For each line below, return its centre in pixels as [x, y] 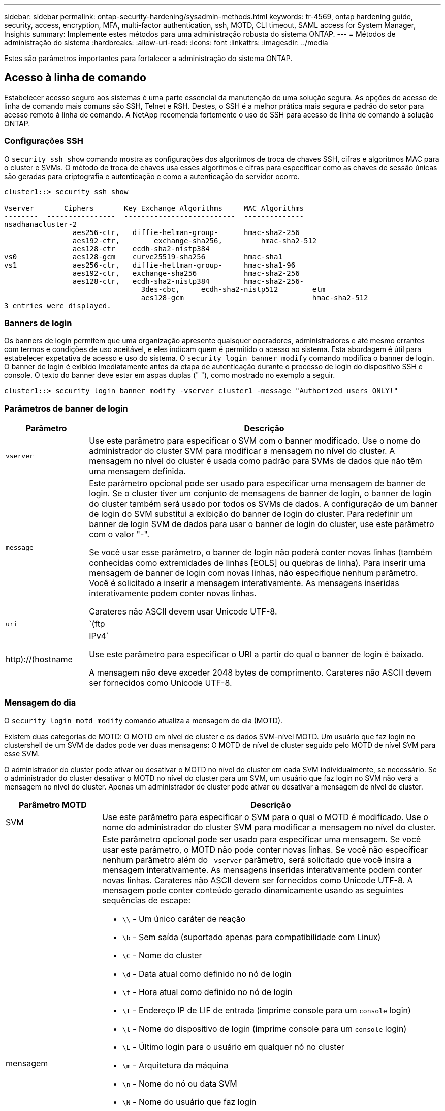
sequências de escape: [146, 900]
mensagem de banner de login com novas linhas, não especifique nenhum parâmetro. [253, 573]
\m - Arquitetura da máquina [175, 1065]
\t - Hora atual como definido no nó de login [207, 992]
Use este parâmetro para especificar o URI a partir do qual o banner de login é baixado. [257, 654]
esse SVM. [22, 753]
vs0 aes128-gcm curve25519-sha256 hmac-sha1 [143, 257]
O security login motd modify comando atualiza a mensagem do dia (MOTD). [144, 720]
